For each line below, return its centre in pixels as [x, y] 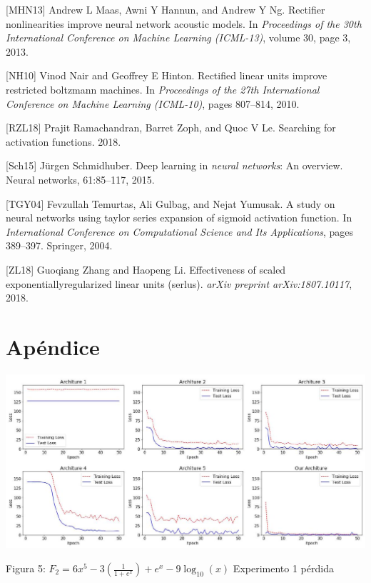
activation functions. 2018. [63, 141]
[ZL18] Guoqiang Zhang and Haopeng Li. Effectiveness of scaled [146, 269]
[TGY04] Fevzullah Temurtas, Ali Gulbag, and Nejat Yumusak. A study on [171, 203]
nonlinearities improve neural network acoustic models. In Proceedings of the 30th [184, 23]
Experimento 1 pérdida [283, 568]
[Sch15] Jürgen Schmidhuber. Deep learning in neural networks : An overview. [174, 165]
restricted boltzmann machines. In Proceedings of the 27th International [163, 89]
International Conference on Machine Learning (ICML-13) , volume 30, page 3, [178, 38]
